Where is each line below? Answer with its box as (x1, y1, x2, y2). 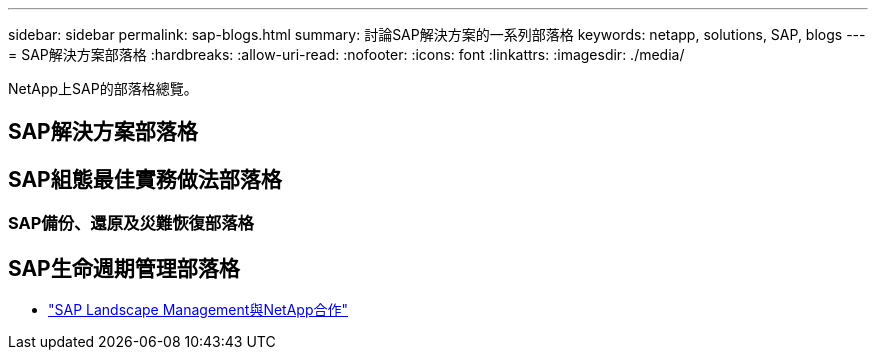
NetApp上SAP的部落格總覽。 (8, 80, 198, 97)
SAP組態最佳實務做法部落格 (8, 166, 282, 192)
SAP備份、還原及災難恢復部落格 (8, 213, 254, 234)
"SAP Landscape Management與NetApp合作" (48, 301, 349, 319)
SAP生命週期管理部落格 (8, 255, 240, 281)
